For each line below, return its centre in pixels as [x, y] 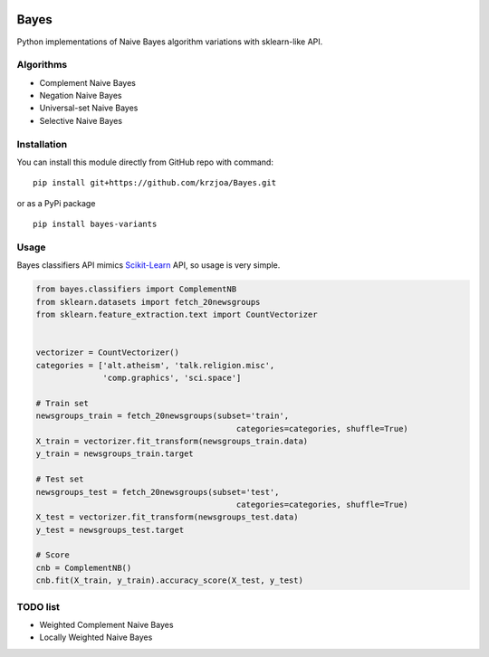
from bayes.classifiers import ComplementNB [136, 289]
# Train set [62, 403]
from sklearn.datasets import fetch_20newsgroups [148, 302]
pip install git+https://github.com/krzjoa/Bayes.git [154, 183]
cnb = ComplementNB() [84, 567]
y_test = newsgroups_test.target [110, 530]
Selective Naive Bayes [81, 120]
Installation [42, 144]
